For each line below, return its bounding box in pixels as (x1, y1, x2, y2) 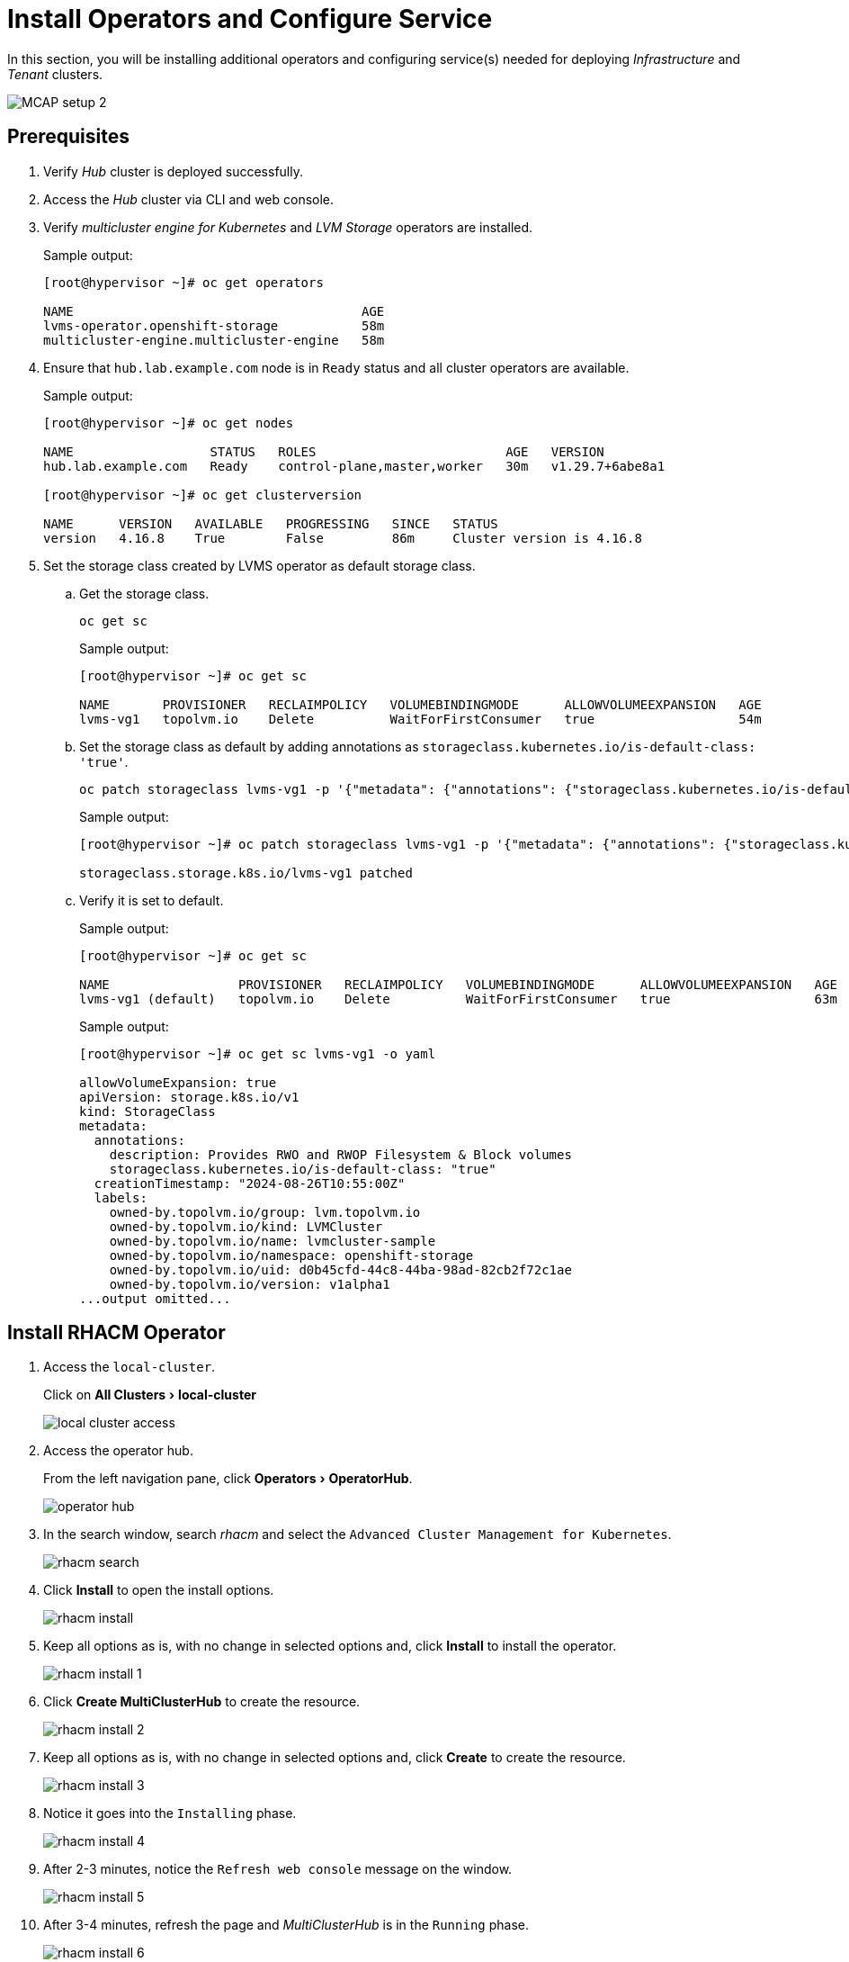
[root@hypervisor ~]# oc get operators (43, 274, 324, 290)
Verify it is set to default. (79, 892, 224, 908)
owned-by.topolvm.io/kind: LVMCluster (109, 1219, 383, 1234)
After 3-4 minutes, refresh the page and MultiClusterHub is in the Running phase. (43, 1917, 530, 1933)
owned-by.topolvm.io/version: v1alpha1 (109, 1276, 390, 1291)
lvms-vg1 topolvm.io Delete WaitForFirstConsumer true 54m (79, 711, 762, 726)
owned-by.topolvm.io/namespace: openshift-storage (109, 1247, 474, 1263)
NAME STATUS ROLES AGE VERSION (43, 444, 604, 459)
